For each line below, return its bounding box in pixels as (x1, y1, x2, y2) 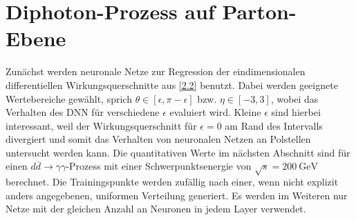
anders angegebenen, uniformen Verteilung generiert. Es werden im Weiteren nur (6, 188, 348, 202)
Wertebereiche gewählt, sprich (6, 91, 132, 106)
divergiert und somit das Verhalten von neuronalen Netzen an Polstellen (6, 132, 311, 146)
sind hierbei (271, 105, 321, 119)
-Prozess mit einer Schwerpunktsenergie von (66, 159, 252, 173)
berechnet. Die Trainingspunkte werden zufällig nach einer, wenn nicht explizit (6, 174, 339, 189)
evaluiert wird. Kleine (169, 105, 261, 119)
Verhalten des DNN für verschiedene (6, 105, 160, 119)
